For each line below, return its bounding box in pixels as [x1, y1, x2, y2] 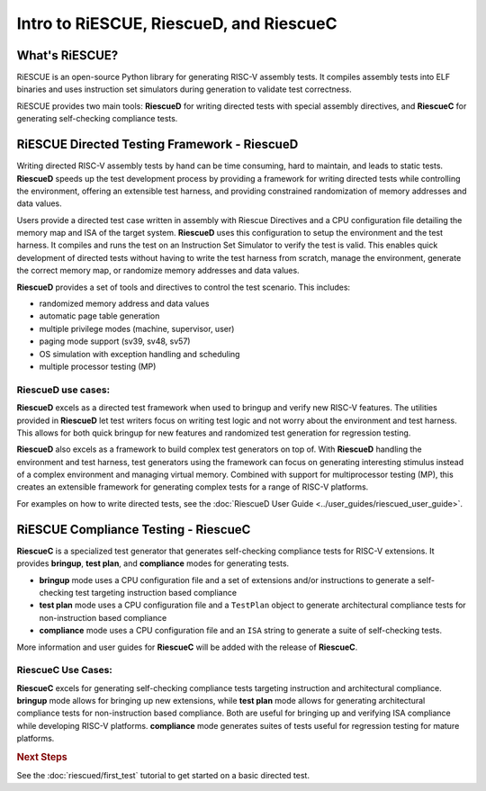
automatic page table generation [39, 310, 160, 321]
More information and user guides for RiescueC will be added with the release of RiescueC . [16, 642, 358, 652]
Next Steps [16, 751, 67, 763]
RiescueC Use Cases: [16, 664, 112, 677]
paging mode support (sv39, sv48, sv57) [39, 336, 191, 346]
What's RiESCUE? [16, 48, 119, 63]
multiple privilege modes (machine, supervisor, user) [39, 323, 235, 334]
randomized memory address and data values [39, 298, 210, 310]
